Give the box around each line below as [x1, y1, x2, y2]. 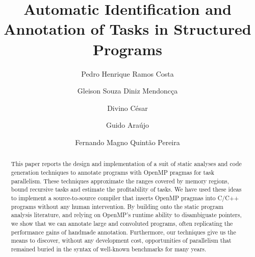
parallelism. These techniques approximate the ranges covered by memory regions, [11, 176, 229, 185]
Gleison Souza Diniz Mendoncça [77, 85, 178, 96]
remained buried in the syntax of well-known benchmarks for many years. [11, 244, 207, 253]
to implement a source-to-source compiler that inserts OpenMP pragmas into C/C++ [11, 193, 239, 202]
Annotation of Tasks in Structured [4, 18, 251, 39]
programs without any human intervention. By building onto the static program [11, 202, 223, 211]
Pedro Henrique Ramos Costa [81, 68, 174, 79]
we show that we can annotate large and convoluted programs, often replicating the [11, 219, 233, 227]
